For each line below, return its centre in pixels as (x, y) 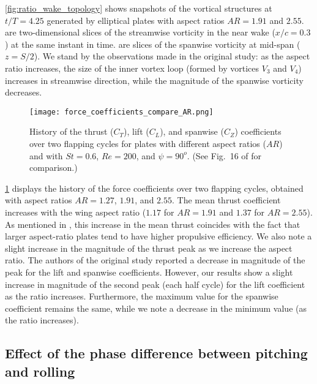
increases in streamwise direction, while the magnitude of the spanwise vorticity (154, 80)
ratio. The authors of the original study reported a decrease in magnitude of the (155, 260)
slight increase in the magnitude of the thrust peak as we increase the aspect (149, 248)
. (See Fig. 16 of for (224, 155)
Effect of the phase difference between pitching (156, 353)
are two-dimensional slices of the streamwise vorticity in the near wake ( (140, 32)
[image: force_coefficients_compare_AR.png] (121, 112)
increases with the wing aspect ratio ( (76, 212)
